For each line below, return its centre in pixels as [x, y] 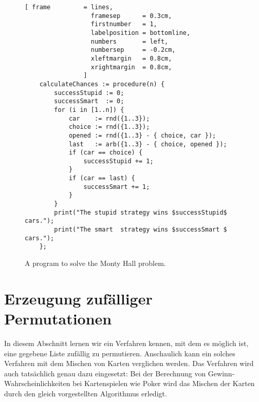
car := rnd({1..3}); [109, 118]
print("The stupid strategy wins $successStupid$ [141, 212]
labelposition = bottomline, [141, 33]
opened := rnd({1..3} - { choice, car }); [142, 135]
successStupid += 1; [118, 161]
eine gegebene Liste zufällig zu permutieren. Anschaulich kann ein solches [120, 353]
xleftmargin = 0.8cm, [131, 58]
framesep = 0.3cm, [131, 16]
